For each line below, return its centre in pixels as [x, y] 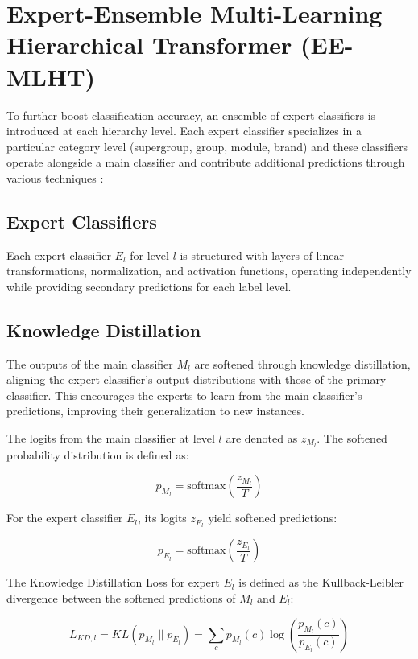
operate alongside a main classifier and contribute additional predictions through [206, 162]
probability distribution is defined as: [98, 454]
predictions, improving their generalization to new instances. [155, 411]
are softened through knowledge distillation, [302, 363]
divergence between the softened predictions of [121, 597]
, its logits [162, 518]
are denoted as [262, 438]
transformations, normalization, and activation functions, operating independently [209, 271]
